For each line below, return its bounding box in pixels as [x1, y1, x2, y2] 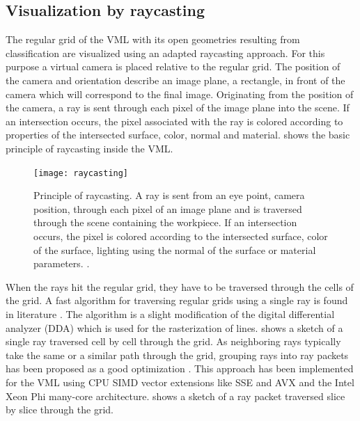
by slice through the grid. [6, 402, 114, 417]
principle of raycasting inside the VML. [6, 141, 173, 155]
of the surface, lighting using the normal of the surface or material [33, 242, 316, 257]
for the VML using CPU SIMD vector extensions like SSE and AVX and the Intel [6, 374, 354, 389]
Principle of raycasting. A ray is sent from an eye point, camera [33, 188, 305, 202]
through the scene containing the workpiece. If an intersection [33, 215, 297, 230]
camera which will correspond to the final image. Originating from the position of [6, 86, 354, 101]
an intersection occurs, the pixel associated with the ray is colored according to [6, 113, 343, 128]
